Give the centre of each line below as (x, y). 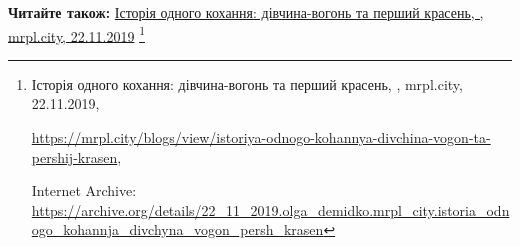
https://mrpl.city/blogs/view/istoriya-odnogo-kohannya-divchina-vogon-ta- (261, 137)
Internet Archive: (84, 190)
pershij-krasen (74, 156)
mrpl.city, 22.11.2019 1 (76, 34)
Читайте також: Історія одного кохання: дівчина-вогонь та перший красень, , (246, 12)
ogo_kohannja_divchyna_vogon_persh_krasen (177, 229)
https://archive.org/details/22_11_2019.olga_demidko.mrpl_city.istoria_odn (270, 209)
